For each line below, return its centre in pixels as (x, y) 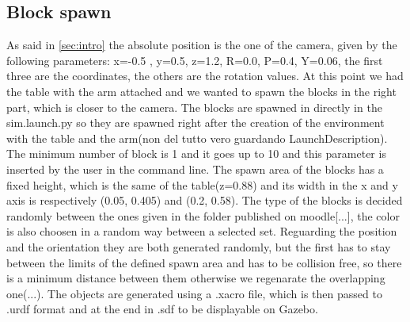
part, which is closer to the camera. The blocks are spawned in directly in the (194, 107)
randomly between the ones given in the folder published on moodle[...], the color (203, 215)
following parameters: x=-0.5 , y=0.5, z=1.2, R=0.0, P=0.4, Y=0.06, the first (195, 60)
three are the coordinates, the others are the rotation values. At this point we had (205, 76)
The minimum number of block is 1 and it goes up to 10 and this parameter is (196, 153)
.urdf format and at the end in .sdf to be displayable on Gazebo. (162, 309)
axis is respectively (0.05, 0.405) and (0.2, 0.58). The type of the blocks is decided (205, 200)
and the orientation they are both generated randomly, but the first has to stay (199, 246)
